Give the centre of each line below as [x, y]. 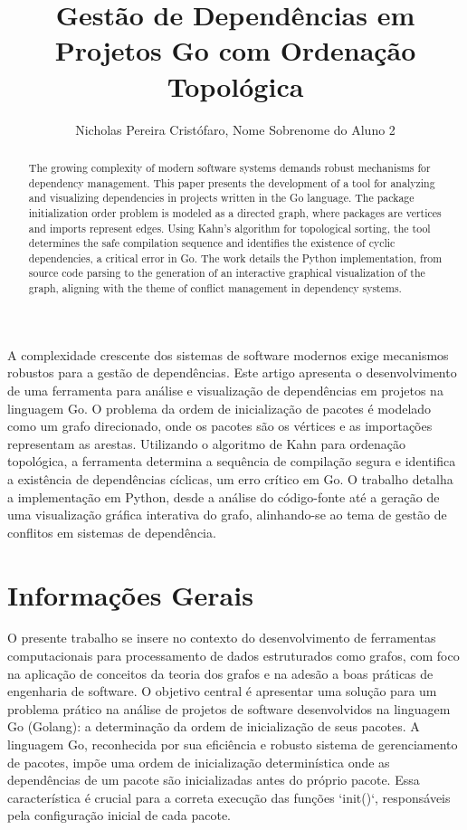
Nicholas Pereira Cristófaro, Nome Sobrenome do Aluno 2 [235, 129]
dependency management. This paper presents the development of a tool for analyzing [232, 182]
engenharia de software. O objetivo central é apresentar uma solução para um [222, 691]
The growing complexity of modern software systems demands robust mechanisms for [229, 167]
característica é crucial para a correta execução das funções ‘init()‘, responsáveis [229, 797]
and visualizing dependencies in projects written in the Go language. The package [221, 198]
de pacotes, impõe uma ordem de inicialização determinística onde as [199, 762]
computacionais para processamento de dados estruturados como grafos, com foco [233, 656]
